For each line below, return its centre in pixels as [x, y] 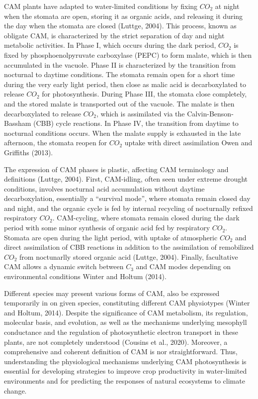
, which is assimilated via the [140, 113]
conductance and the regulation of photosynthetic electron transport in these [121, 332]
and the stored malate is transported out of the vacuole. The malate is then [119, 103]
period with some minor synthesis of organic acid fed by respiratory [107, 228]
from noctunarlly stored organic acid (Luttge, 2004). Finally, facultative [129, 256]
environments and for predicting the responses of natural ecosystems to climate [125, 380]
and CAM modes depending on [183, 266]
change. [15, 390]
